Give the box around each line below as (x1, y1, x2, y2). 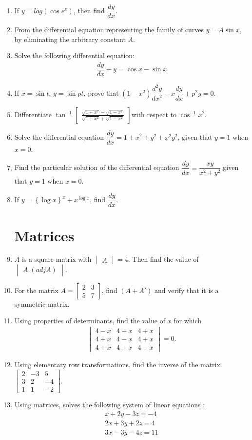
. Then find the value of (128, 254, 199, 264)
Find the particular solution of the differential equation (14, 162, 179, 172)
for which (174, 315, 202, 325)
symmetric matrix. (14, 299, 70, 309)
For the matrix (14, 285, 58, 295)
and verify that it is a (154, 285, 219, 295)
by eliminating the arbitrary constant (14, 34, 126, 44)
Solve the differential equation (14, 131, 104, 142)
